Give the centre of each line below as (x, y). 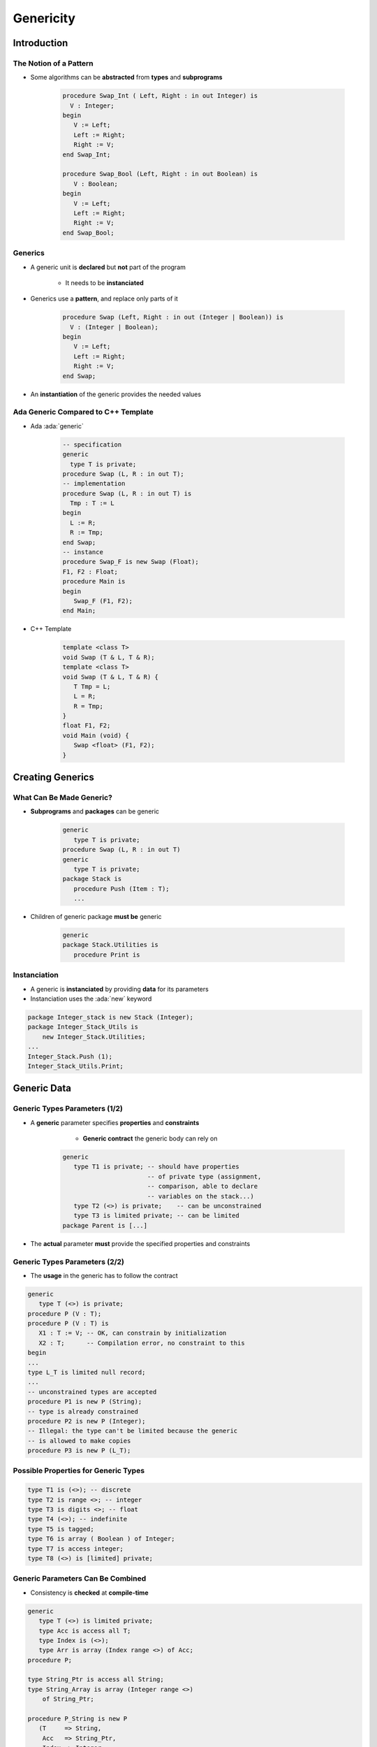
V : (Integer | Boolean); (114, 327)
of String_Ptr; (68, 1699)
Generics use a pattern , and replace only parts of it (104, 299)
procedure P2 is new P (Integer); (87, 1421)
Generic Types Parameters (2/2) (69, 1261)
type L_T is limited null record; (87, 1372)
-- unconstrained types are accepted (92, 1392)
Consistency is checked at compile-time (89, 1593)
